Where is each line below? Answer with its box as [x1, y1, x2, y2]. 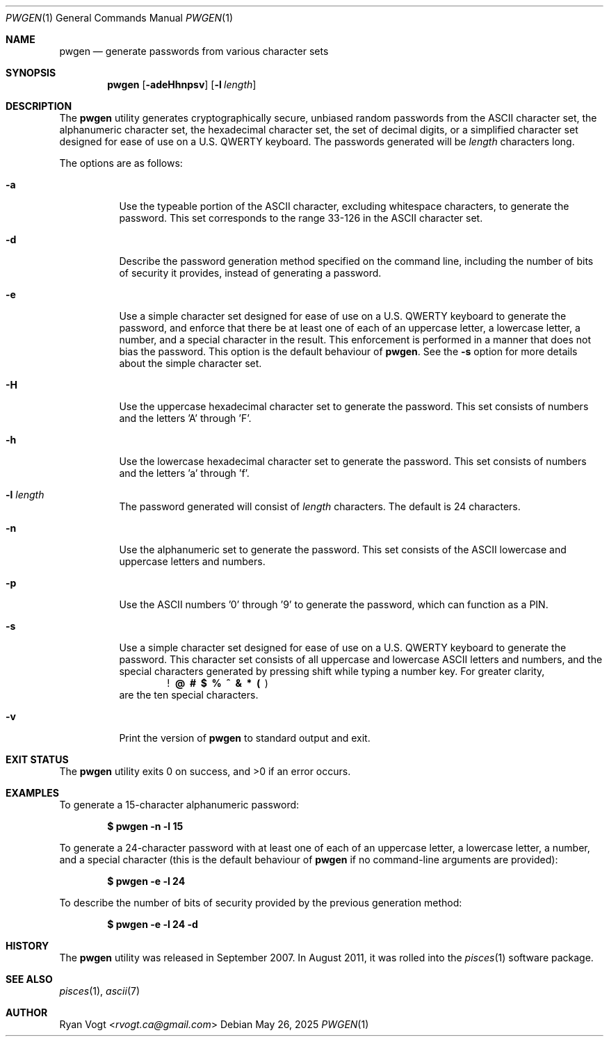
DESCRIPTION [6, 100, 72, 112]
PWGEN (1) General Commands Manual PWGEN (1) [6, 12, 234, 24]
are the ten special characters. [119, 689, 259, 701]
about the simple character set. [119, 357, 262, 369]
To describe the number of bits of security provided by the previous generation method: [59, 897, 462, 909]
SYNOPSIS [6, 67, 56, 79]
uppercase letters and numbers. [119, 555, 266, 567]
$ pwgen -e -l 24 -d [107, 918, 198, 930]
